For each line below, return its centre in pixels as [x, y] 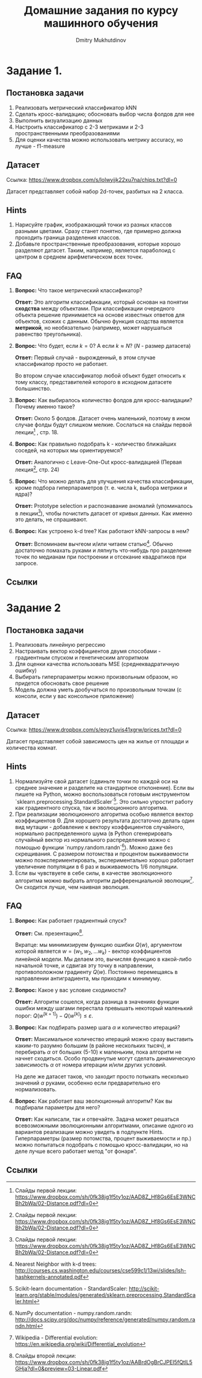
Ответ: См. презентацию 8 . [49, 932]
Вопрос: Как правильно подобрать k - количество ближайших [96, 444]
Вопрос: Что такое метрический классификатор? [78, 290]
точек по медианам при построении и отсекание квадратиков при [100, 557]
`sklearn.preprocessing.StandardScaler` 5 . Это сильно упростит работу [104, 801]
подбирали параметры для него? [57, 1107]
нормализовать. [36, 1089]
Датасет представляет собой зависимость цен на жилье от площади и [97, 742]
